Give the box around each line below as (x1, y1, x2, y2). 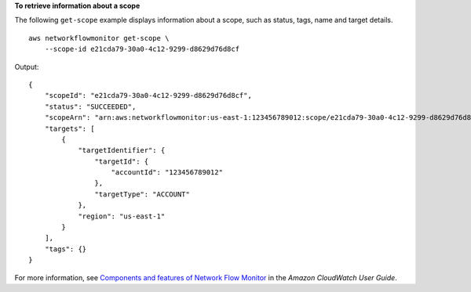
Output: (14, 62, 39, 71)
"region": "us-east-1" (78, 211, 166, 221)
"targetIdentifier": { (78, 146, 166, 155)
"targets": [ (44, 124, 95, 133)
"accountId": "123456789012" (111, 168, 224, 177)
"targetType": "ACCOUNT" (94, 189, 190, 199)
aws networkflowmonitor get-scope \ (28, 34, 170, 42)
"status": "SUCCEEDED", (44, 102, 137, 111)
